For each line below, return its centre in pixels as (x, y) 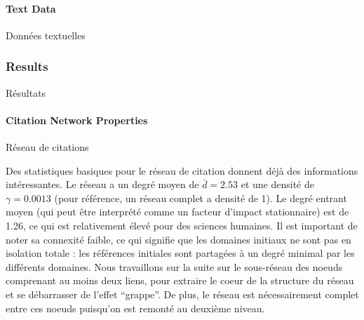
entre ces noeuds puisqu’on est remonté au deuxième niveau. (135, 308)
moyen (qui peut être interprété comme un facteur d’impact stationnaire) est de (177, 212)
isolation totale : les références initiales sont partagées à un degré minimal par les (180, 253)
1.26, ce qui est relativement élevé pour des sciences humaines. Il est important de (182, 225)
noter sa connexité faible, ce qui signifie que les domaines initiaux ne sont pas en (178, 239)
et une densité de (277, 184)
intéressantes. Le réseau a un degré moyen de (102, 184)
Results (27, 66)
